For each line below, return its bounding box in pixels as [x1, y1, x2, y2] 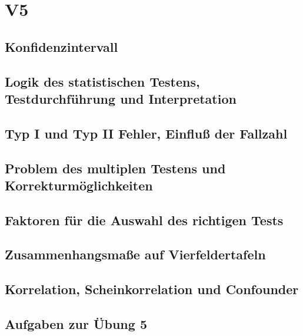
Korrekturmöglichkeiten [5, 176, 153, 194]
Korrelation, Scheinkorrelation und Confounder [5, 280, 299, 298]
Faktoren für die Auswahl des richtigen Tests [5, 210, 284, 229]
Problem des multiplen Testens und [5, 159, 226, 177]
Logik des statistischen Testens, [5, 72, 200, 90]
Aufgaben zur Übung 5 [5, 315, 147, 333]
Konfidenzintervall [5, 37, 118, 55]
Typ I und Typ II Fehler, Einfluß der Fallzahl [5, 124, 288, 142]
